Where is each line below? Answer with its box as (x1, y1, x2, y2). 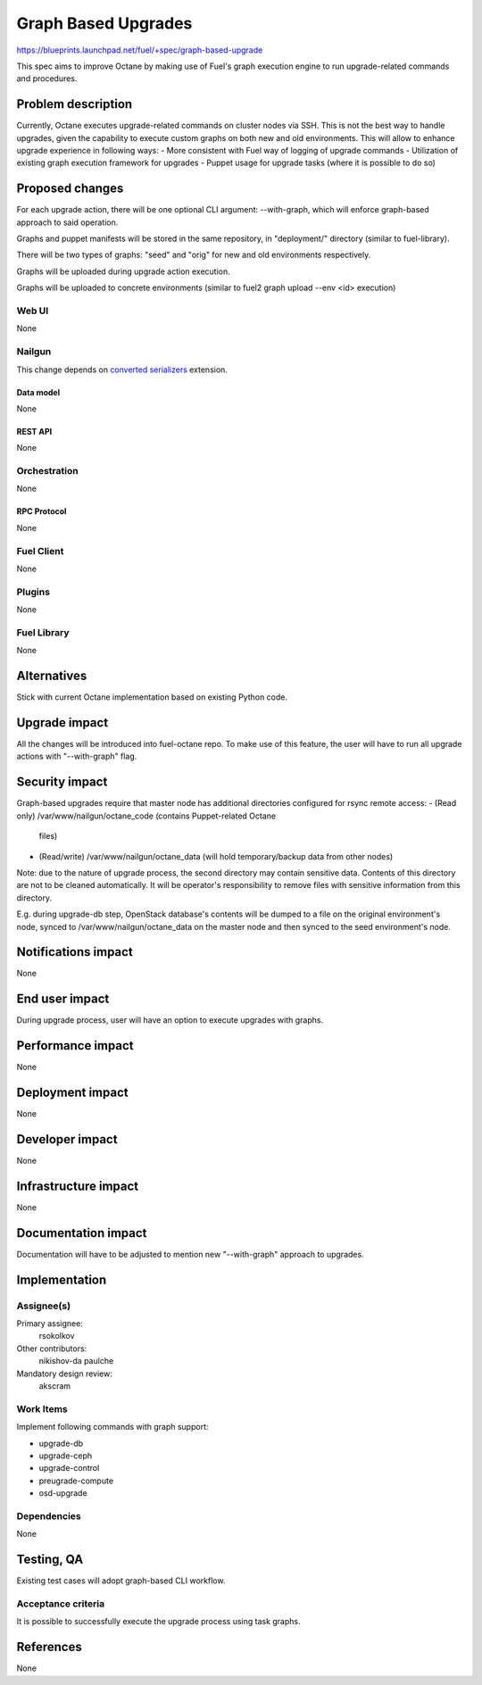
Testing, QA (16, 1552, 84, 1567)
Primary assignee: (16, 1318, 84, 1329)
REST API (16, 426, 53, 436)
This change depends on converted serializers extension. (16, 364, 228, 375)
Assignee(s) (16, 1299, 71, 1312)
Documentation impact (16, 1225, 147, 1241)
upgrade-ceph (38, 1450, 93, 1461)
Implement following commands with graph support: (16, 1422, 209, 1432)
